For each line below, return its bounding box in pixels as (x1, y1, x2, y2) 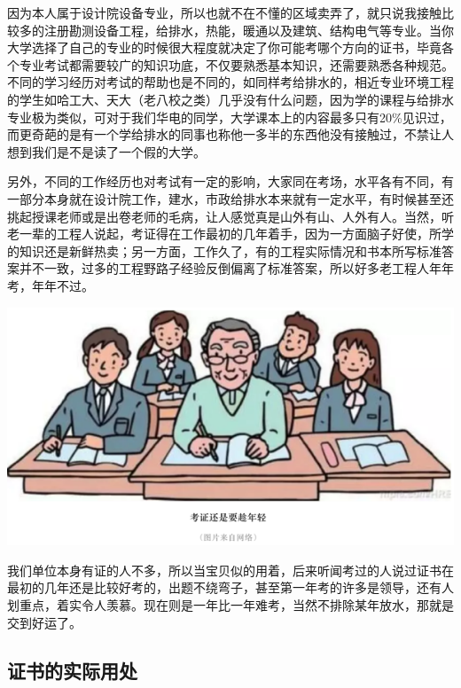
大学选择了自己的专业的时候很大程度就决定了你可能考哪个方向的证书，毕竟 (7, 38, 441, 57)
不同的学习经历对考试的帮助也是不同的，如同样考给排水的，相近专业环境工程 (7, 73, 454, 91)
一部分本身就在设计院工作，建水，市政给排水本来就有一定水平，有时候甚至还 (7, 189, 454, 207)
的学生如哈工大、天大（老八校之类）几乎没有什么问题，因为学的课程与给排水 (7, 90, 454, 108)
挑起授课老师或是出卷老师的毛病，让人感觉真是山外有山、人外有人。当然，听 (7, 207, 454, 225)
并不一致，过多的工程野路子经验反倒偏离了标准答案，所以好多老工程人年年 (19, 259, 454, 278)
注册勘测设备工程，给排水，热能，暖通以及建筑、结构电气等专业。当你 (43, 20, 454, 39)
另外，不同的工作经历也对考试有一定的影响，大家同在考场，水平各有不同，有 (7, 172, 454, 191)
